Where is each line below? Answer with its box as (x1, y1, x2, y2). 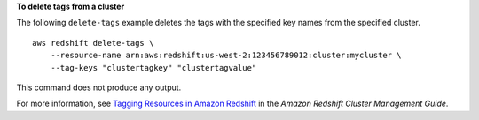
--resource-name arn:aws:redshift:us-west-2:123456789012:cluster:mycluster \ (50, 50, 402, 61)
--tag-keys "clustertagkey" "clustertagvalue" (50, 63, 257, 72)
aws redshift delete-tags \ (32, 38, 154, 48)
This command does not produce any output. (16, 82, 182, 93)
